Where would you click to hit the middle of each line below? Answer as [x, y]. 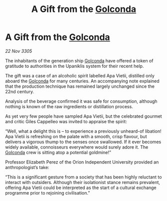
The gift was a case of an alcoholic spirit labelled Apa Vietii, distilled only [80, 75]
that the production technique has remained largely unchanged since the [80, 86]
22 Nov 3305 [19, 51]
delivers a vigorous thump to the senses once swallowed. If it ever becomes [83, 142]
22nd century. [19, 91]
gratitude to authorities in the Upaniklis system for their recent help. [75, 66]
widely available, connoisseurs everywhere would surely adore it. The [77, 147]
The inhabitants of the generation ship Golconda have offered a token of [79, 60]
